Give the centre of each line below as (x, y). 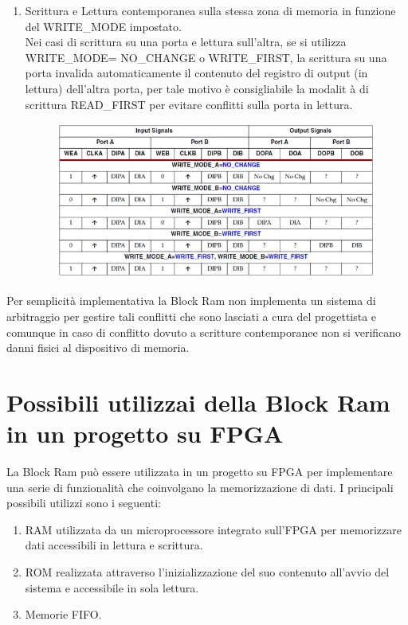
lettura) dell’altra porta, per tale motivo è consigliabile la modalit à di (197, 88)
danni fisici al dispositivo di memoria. (98, 348)
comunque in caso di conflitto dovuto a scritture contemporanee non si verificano (204, 332)
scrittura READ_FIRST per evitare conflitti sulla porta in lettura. (189, 104)
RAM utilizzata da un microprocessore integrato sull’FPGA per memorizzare (213, 529)
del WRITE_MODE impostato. (103, 26)
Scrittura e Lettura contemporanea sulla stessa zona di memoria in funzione (210, 10)
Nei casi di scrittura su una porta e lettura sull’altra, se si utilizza (186, 42)
